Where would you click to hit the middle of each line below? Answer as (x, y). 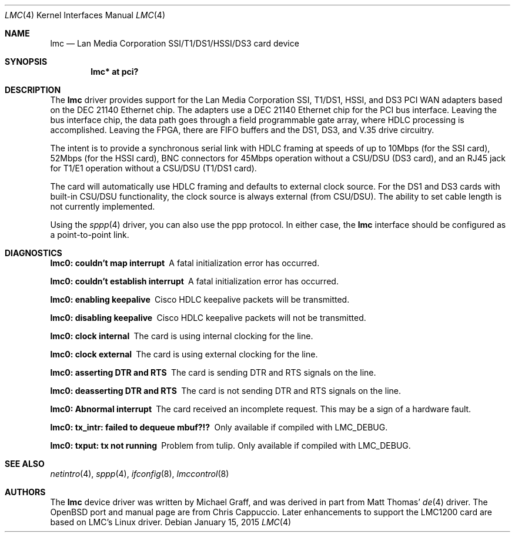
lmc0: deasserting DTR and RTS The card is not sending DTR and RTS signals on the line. (225, 391)
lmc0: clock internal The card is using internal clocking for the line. (182, 336)
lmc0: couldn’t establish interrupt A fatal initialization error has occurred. (194, 281)
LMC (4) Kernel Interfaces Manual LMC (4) (85, 15)
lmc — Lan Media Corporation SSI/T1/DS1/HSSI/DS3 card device (175, 43)
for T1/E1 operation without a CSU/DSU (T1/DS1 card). (153, 168)
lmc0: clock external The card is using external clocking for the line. (184, 354)
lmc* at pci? (115, 72)
